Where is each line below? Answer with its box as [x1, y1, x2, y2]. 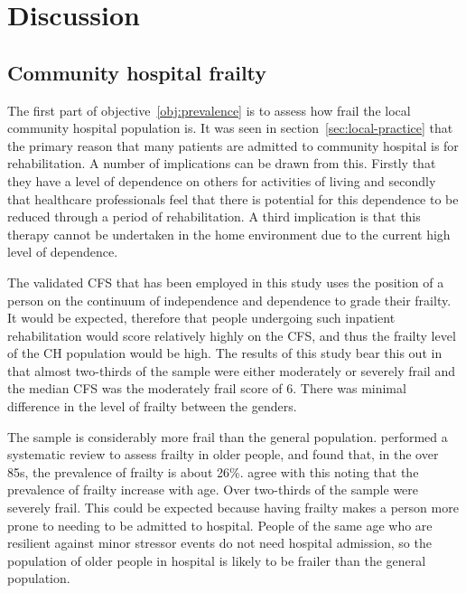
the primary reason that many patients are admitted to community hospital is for [7, 136, 459, 155]
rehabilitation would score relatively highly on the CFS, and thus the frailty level [7, 325, 456, 344]
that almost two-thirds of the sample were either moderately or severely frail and [7, 361, 455, 380]
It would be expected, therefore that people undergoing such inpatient [7, 308, 396, 327]
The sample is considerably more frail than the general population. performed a [7, 427, 448, 446]
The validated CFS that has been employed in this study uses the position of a [7, 272, 444, 291]
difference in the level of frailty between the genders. [7, 397, 297, 416]
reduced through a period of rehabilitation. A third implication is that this [7, 207, 421, 226]
